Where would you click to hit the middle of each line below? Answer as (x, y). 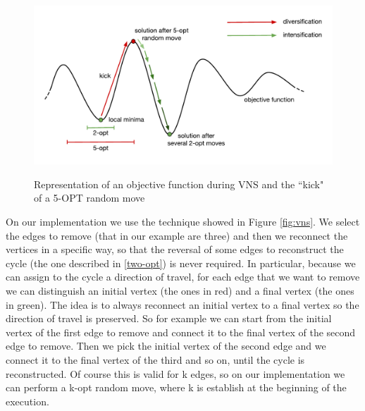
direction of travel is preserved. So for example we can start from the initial (169, 318)
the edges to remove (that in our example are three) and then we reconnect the (177, 235)
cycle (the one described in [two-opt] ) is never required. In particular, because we (181, 263)
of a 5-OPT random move (89, 198)
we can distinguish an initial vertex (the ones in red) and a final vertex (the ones (180, 290)
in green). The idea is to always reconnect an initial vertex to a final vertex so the (182, 304)
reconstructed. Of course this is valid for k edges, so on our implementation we (175, 373)
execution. (27, 401)
